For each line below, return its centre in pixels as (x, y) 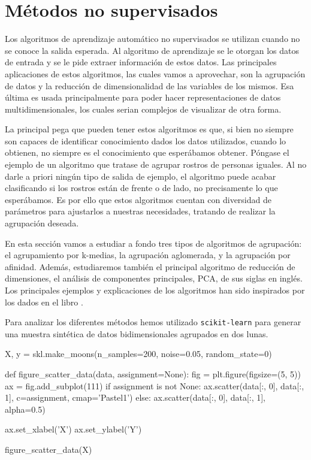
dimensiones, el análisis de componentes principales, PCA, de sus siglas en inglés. (154, 278)
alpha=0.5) (25, 409)
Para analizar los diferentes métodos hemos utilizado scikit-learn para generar (153, 322)
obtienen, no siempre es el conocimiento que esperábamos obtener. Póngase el (147, 152)
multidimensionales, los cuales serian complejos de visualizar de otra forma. (143, 109)
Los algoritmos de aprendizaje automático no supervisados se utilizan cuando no (153, 39)
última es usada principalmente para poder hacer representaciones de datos (143, 97)
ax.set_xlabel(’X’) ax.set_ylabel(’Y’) (73, 429)
